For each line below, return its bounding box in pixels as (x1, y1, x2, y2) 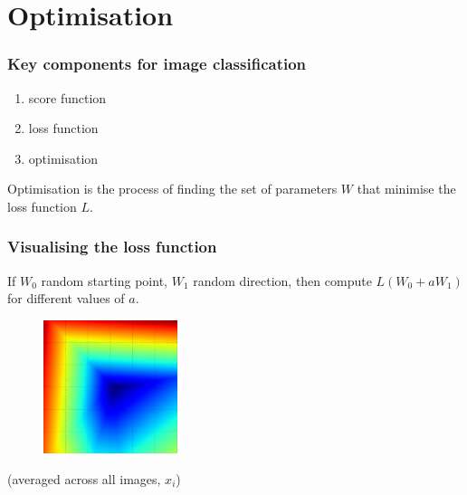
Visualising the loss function (7, 235, 217, 258)
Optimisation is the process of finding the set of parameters (7, 179, 338, 198)
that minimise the (357, 179, 456, 198)
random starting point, (41, 271, 167, 290)
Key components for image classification (7, 52, 307, 75)
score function (28, 88, 107, 107)
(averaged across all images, (7, 469, 161, 488)
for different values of (7, 289, 125, 308)
